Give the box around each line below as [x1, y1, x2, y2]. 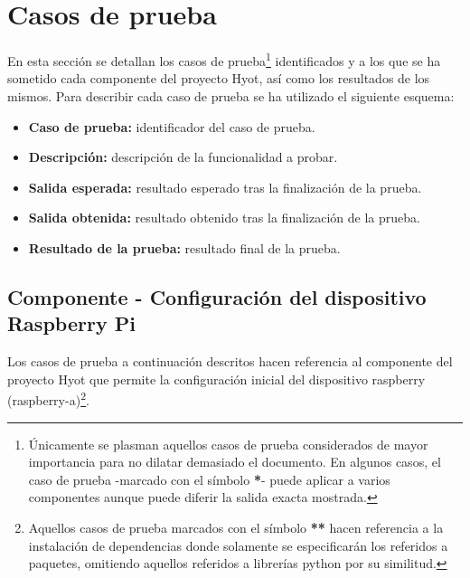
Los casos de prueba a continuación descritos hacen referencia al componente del [7, 352, 453, 371]
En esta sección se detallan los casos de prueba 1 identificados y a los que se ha [7, 49, 441, 70]
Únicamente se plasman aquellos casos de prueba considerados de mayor [28, 434, 428, 453]
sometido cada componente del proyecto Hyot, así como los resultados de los [7, 69, 430, 88]
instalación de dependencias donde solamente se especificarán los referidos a [28, 535, 448, 554]
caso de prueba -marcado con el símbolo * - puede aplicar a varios [28, 469, 390, 488]
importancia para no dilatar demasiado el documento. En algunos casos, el [28, 452, 441, 471]
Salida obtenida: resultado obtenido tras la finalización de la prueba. [28, 208, 420, 227]
